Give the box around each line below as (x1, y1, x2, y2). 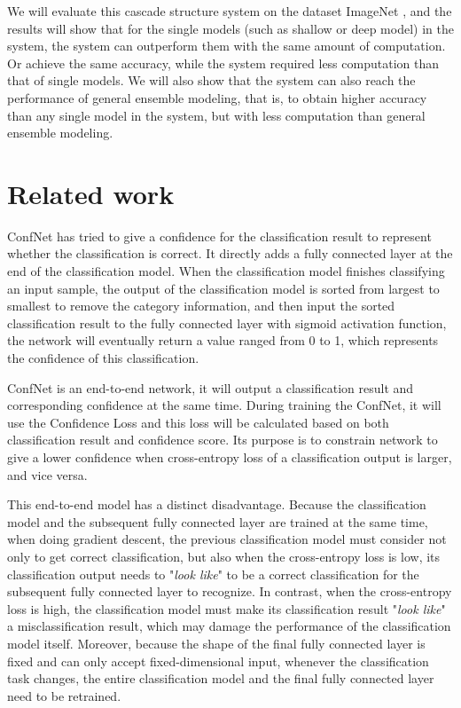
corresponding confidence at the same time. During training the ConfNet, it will (7, 396, 441, 414)
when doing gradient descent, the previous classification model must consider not (7, 530, 447, 548)
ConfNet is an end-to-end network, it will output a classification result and (7, 378, 414, 397)
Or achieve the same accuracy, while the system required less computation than (7, 53, 439, 72)
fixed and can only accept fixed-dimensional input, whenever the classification (7, 651, 429, 670)
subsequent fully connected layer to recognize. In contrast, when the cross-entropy (7, 582, 452, 601)
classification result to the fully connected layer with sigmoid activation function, (7, 313, 447, 332)
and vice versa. (7, 465, 88, 484)
